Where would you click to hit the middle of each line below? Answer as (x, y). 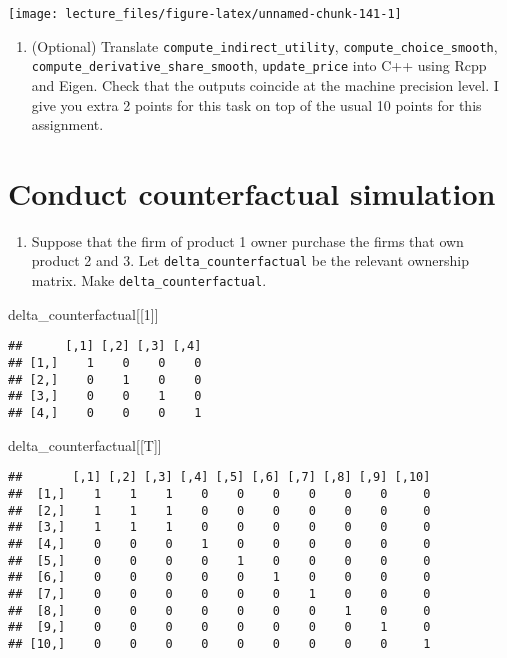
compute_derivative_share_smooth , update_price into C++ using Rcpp (259, 65)
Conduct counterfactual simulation (252, 192)
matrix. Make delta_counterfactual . (149, 280)
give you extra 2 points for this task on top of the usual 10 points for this (256, 104)
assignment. (67, 124)
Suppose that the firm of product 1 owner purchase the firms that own (247, 240)
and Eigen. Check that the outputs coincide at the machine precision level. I (265, 84)
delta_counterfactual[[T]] (85, 444)
